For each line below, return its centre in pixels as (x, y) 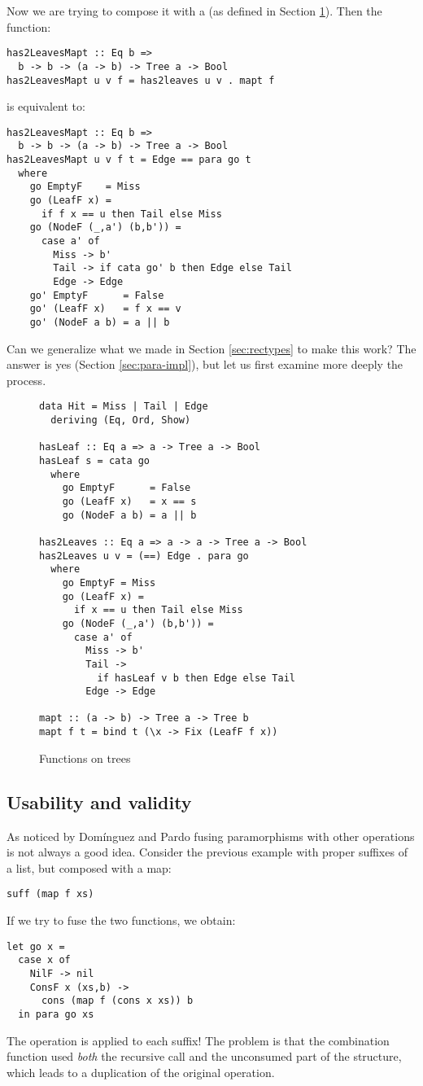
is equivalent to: (46, 106)
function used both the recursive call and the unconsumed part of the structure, (204, 1056)
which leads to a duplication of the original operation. (141, 1072)
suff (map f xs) (50, 894)
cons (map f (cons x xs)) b (117, 1001)
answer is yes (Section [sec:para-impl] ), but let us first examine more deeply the (205, 364)
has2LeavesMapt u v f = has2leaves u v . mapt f (141, 80)
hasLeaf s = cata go (95, 461)
